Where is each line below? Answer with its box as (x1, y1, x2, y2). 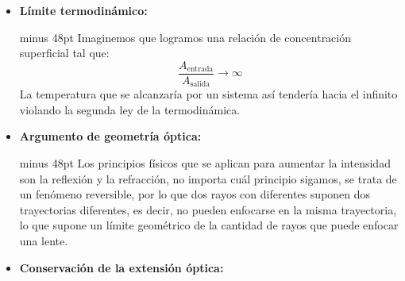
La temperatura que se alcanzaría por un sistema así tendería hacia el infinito (19, 86, 398, 102)
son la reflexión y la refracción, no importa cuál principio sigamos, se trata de (19, 170, 397, 187)
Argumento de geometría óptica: (19, 128, 202, 144)
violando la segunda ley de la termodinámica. (19, 101, 241, 117)
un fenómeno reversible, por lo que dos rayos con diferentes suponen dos (19, 186, 371, 202)
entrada (187, 65, 214, 74)
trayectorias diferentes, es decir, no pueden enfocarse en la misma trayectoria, (19, 201, 397, 217)
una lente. (19, 233, 68, 249)
